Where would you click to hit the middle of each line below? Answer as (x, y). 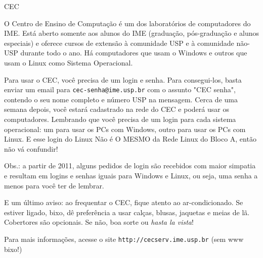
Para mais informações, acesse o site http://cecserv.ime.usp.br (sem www (124, 239)
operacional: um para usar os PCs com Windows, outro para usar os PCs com (125, 129)
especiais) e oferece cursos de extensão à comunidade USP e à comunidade (119, 43)
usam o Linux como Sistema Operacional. (69, 62)
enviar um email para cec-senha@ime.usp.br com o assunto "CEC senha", (120, 89)
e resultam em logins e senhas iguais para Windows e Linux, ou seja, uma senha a (131, 175)
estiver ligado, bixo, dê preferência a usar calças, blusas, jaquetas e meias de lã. (127, 212)
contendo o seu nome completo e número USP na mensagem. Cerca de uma (121, 99)
